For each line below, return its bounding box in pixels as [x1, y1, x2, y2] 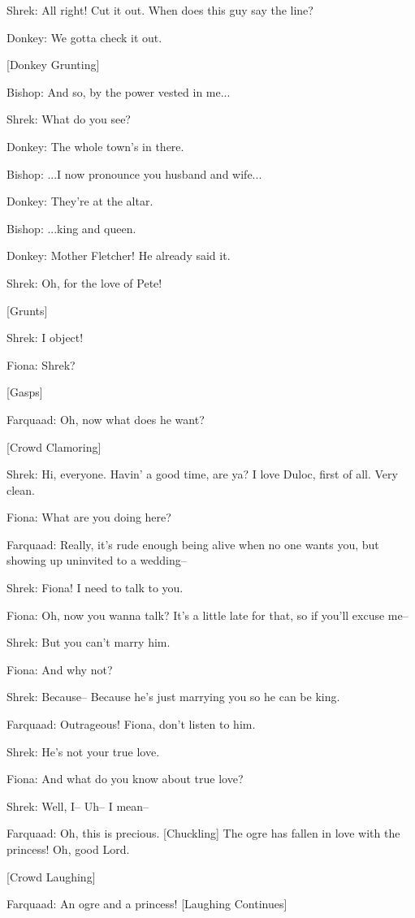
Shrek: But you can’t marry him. [6, 634, 171, 651]
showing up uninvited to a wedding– [6, 552, 187, 569]
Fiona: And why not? [6, 660, 113, 678]
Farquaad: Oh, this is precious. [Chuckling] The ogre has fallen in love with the [6, 825, 400, 842]
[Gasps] [6, 383, 43, 401]
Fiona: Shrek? [6, 356, 76, 373]
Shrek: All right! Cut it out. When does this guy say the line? [6, 2, 313, 18]
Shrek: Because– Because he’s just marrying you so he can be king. [6, 688, 340, 705]
